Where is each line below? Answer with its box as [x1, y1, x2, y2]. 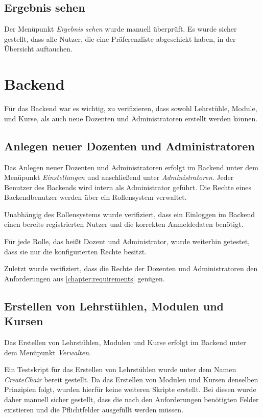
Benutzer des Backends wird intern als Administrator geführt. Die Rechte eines [4, 181, 251, 192]
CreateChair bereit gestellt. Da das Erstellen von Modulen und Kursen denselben [4, 374, 258, 384]
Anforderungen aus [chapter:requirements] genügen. [4, 273, 165, 283]
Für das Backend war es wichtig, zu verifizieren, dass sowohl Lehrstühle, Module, [4, 103, 257, 114]
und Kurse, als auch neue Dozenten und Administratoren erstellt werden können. [4, 113, 258, 123]
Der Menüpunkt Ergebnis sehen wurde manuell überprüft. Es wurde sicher [4, 23, 237, 34]
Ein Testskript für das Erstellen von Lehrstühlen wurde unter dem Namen [4, 364, 236, 375]
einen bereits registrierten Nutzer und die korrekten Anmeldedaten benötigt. [4, 219, 244, 229]
